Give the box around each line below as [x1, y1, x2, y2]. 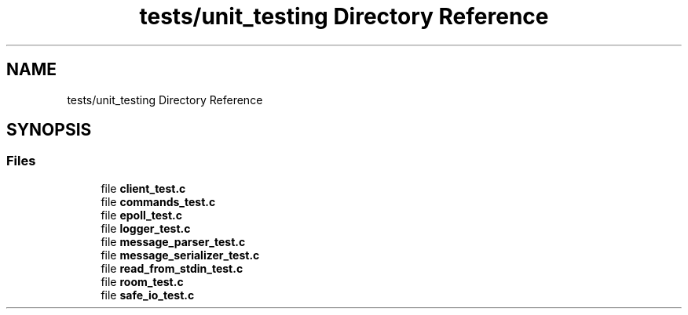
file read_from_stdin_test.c [101, 261, 243, 275]
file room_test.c [101, 274, 184, 288]
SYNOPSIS [6, 120, 92, 140]
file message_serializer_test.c [101, 248, 260, 262]
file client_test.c [101, 181, 186, 195]
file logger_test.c [101, 221, 191, 235]
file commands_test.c [101, 194, 216, 208]
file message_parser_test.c [101, 234, 246, 248]
